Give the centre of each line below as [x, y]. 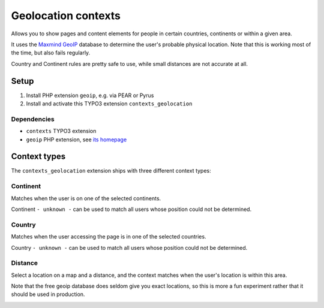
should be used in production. [48, 294]
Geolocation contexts [66, 16]
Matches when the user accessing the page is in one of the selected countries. [109, 237]
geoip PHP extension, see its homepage [76, 139]
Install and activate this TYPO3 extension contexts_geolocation [109, 104]
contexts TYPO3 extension [61, 131]
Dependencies [33, 119]
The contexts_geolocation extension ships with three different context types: [111, 171]
